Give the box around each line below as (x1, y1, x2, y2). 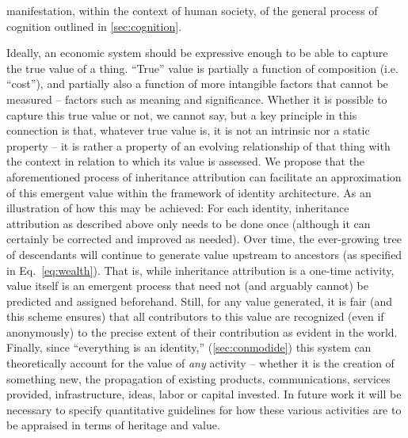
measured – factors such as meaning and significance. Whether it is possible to (6, 90, 387, 107)
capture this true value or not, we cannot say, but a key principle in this (6, 106, 357, 123)
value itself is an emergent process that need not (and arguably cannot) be (6, 277, 368, 294)
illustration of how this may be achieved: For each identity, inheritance (6, 200, 349, 216)
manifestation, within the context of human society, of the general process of (6, 2, 378, 18)
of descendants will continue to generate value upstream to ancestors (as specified (6, 246, 402, 262)
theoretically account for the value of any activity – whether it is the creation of (6, 355, 395, 371)
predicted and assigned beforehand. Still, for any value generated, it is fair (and (6, 292, 392, 309)
